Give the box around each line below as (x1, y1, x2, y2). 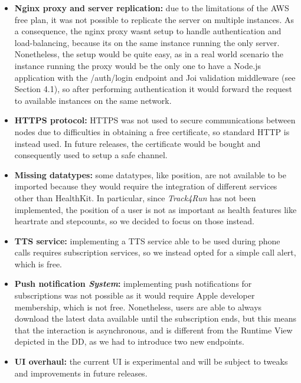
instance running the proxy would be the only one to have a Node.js (14, 59, 261, 71)
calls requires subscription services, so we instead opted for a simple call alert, (14, 246, 296, 258)
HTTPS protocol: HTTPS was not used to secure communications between (14, 114, 296, 126)
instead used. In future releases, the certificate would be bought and (14, 137, 261, 149)
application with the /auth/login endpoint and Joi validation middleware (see (14, 71, 296, 83)
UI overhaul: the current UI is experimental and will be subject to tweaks (14, 355, 288, 368)
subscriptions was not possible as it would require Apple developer (14, 289, 255, 302)
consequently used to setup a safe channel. (14, 149, 168, 161)
